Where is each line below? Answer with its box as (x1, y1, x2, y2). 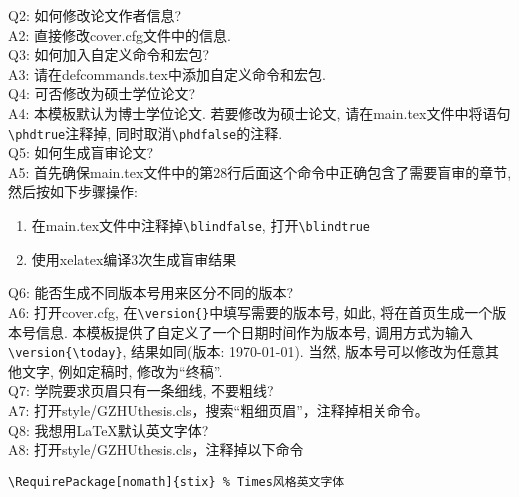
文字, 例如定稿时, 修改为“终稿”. (21, 360, 223, 381)
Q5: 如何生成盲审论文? (8, 142, 154, 163)
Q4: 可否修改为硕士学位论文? (8, 83, 196, 104)
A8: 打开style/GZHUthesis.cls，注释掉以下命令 (8, 439, 304, 460)
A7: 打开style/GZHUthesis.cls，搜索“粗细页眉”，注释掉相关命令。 (8, 399, 429, 420)
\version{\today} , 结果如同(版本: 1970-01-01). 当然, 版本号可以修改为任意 (8, 341, 485, 362)
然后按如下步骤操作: (8, 181, 138, 202)
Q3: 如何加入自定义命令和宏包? (8, 44, 210, 65)
